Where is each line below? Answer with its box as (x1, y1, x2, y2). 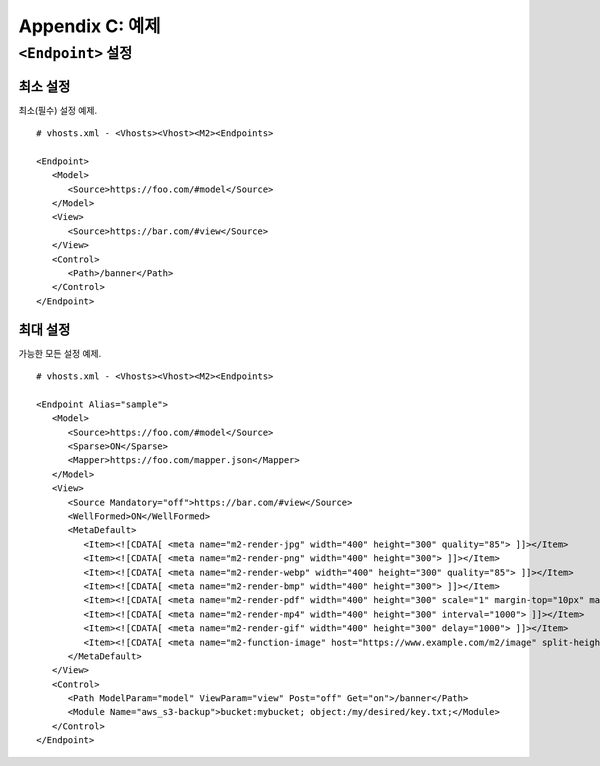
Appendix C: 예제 (18, 15, 161, 37)
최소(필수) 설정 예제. (18, 104, 98, 116)
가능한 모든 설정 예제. (18, 347, 102, 359)
